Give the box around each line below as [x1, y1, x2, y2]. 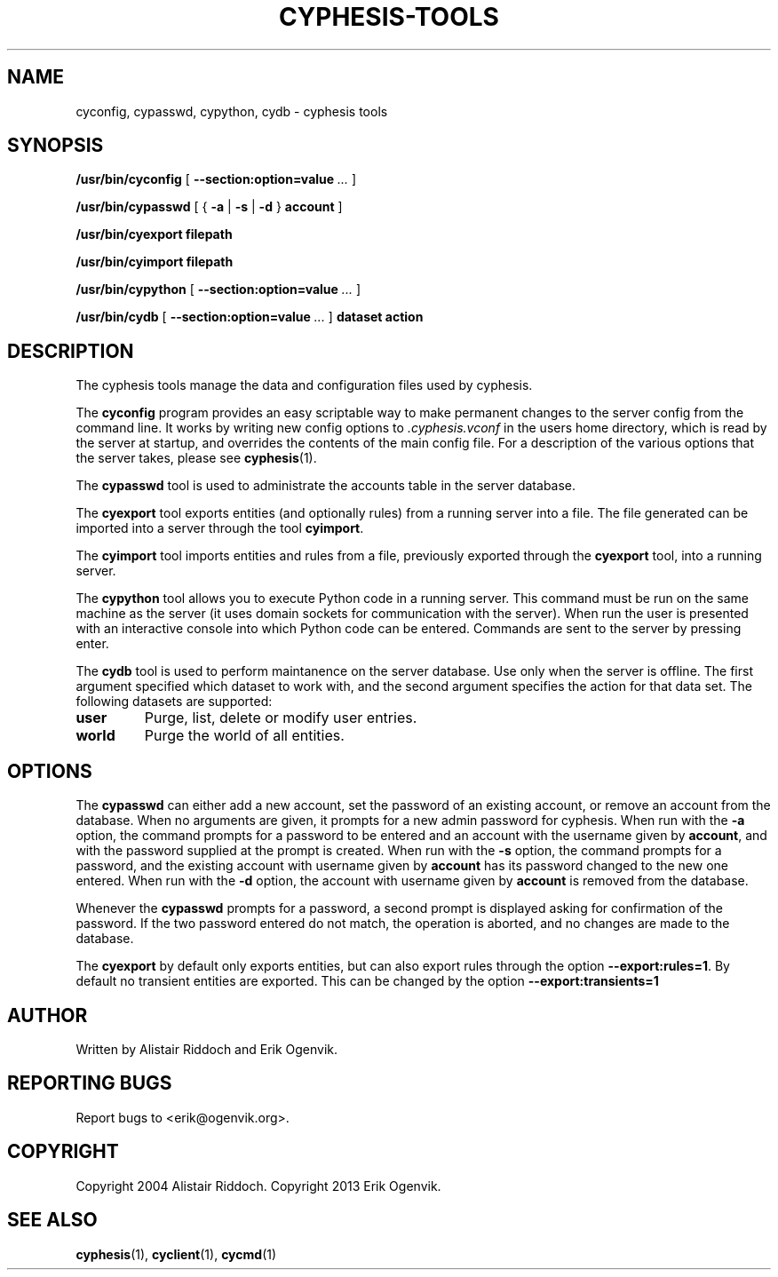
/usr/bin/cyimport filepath [75, 254, 234, 270]
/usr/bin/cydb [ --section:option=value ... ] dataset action [75, 309, 424, 325]
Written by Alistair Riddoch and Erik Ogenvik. [75, 1041, 338, 1057]
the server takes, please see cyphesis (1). [75, 450, 317, 466]
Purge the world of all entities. [144, 726, 345, 745]
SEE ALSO [7, 1209, 98, 1232]
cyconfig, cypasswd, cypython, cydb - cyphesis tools [75, 103, 388, 119]
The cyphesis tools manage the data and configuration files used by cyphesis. [75, 377, 533, 393]
